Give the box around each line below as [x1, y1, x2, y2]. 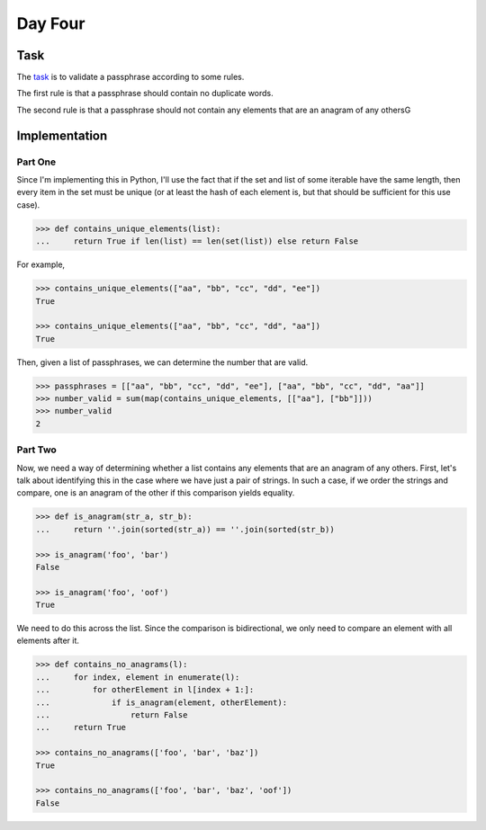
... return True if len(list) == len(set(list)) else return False [35, 237, 359, 246]
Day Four [16, 13, 85, 33]
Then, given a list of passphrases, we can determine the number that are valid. [16, 356, 309, 368]
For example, [16, 259, 66, 270]
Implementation [16, 128, 108, 143]
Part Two [16, 443, 58, 456]
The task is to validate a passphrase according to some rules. [16, 72, 245, 83]
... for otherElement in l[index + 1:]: [35, 684, 255, 695]
